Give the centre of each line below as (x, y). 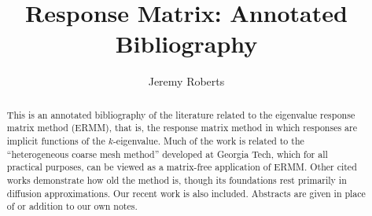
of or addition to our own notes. (72, 206)
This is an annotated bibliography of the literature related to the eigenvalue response (181, 114)
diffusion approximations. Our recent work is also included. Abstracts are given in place (186, 193)
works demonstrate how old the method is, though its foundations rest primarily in (177, 179)
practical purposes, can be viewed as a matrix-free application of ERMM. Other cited (182, 167)
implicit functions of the (56, 141)
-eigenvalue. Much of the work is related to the (208, 141)
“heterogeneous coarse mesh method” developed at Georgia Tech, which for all (167, 154)
